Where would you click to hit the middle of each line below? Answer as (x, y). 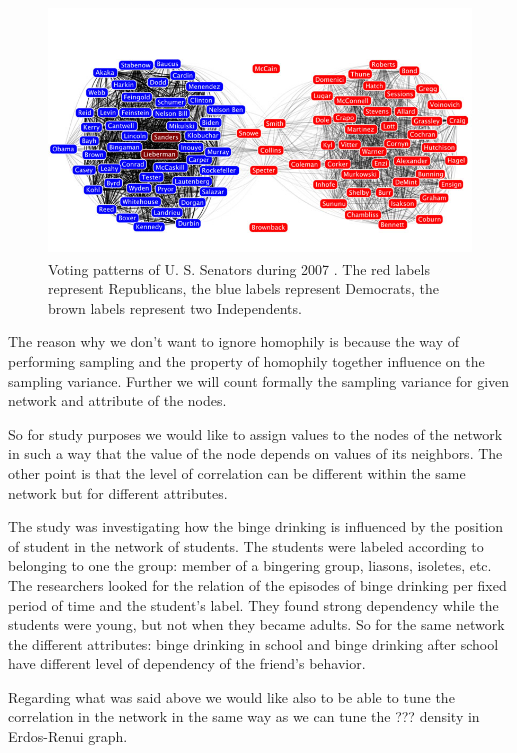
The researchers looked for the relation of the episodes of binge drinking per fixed (257, 584)
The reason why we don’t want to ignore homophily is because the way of (233, 341)
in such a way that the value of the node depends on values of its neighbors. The (255, 453)
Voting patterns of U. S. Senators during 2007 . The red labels (239, 268)
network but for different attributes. (118, 492)
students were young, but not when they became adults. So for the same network (256, 624)
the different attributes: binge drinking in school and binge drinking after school (253, 643)
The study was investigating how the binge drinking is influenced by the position (256, 526)
